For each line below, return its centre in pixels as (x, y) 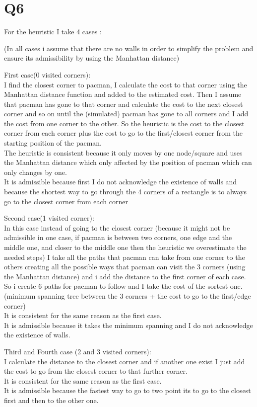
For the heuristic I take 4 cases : (53, 32)
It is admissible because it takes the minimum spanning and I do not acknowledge (128, 325)
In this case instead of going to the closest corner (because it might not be (117, 227)
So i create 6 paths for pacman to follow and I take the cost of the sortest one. (123, 286)
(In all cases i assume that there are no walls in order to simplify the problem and (129, 48)
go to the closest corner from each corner (66, 201)
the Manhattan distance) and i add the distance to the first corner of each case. (125, 276)
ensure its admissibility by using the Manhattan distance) (92, 58)
